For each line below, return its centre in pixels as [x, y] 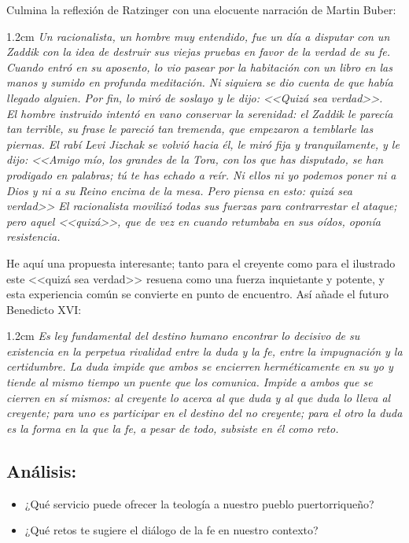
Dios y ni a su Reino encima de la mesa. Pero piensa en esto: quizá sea [179, 190]
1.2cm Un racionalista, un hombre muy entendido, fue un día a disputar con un [198, 36]
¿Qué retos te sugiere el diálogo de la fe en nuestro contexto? [171, 530]
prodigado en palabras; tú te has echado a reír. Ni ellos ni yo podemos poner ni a [201, 174]
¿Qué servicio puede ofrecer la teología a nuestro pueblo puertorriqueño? [199, 503]
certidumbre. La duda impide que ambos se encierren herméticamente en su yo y [200, 366]
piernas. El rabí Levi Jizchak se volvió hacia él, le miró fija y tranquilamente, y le [203, 144]
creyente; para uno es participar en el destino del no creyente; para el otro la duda [204, 413]
